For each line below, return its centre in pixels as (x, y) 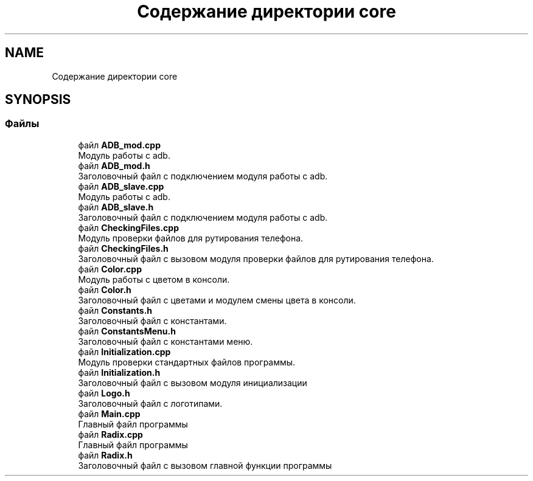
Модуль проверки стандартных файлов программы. (187, 362)
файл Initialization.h (119, 372)
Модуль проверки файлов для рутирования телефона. (191, 238)
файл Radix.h (105, 455)
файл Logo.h (104, 393)
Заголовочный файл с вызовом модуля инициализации (193, 382)
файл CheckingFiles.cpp (128, 227)
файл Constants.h (115, 310)
